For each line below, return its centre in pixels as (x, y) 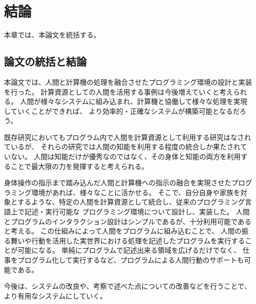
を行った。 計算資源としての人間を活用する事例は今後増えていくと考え (119, 91)
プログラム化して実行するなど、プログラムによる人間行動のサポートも (131, 260)
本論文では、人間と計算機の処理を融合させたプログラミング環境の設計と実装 (128, 82)
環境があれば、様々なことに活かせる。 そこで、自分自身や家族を (136, 192)
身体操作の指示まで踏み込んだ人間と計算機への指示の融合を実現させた (118, 183)
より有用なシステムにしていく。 (55, 295)
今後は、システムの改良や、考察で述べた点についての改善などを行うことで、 (128, 286)
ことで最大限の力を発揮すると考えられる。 (80, 166)
